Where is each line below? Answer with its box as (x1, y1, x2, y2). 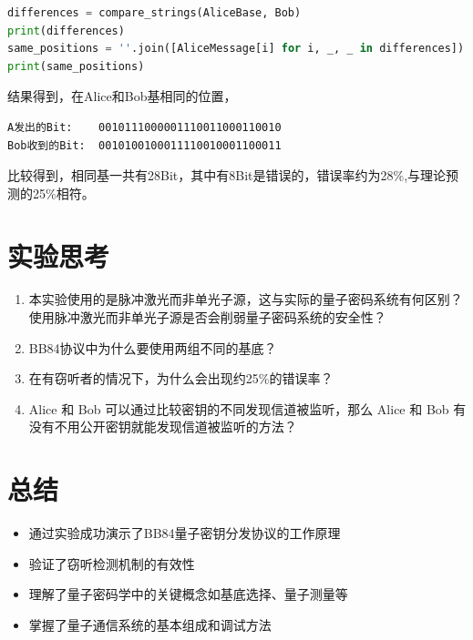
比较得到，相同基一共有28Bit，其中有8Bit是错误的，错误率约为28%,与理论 (7, 166, 447, 185)
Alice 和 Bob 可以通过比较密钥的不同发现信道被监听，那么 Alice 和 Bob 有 (28, 399, 467, 418)
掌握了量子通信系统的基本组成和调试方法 (28, 615, 272, 634)
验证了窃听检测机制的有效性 (28, 554, 195, 573)
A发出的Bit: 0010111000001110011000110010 (7, 120, 282, 134)
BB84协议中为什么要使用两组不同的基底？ (28, 338, 277, 357)
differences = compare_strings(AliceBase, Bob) (7, 6, 302, 19)
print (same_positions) (7, 59, 145, 73)
